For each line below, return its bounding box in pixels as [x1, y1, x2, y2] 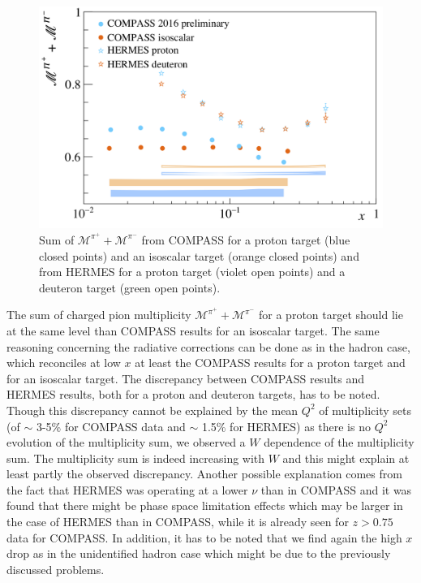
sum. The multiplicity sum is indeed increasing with [6, 449, 265, 466]
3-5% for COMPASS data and [36, 417, 186, 434]
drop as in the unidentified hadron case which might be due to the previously [6, 545, 391, 562]
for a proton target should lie [259, 306, 403, 323]
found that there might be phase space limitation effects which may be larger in [6, 497, 403, 514]
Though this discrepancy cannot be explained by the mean [6, 401, 299, 418]
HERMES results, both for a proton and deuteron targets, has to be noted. [6, 386, 380, 403]
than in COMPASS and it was [260, 481, 412, 498]
